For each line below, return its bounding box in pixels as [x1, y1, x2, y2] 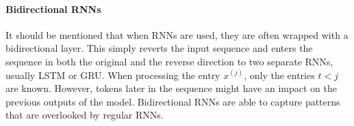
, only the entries [244, 67, 315, 82]
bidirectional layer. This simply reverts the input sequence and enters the [5, 41, 313, 55]
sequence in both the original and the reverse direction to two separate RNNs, [5, 54, 333, 68]
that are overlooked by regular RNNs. [5, 108, 164, 122]
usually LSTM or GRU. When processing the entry [5, 67, 220, 82]
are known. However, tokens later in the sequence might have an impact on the [5, 81, 337, 95]
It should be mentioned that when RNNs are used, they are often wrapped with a [5, 27, 349, 42]
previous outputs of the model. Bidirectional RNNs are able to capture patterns [5, 94, 340, 108]
